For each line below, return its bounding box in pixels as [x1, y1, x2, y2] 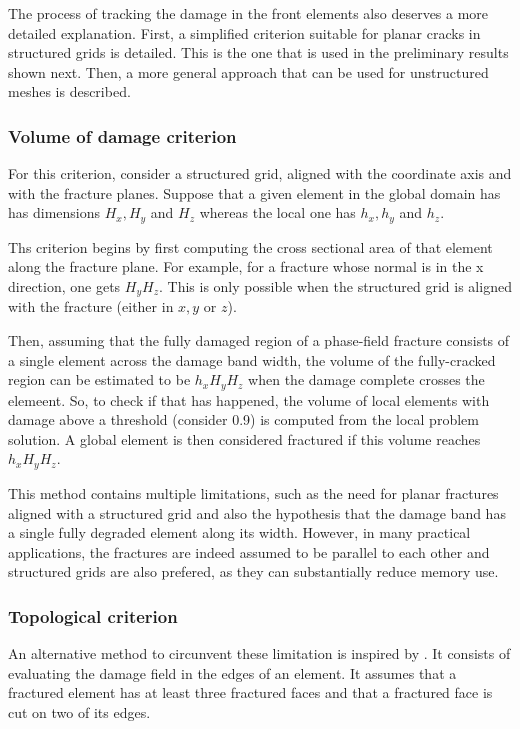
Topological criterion [8, 603, 178, 628]
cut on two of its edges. [8, 701, 151, 722]
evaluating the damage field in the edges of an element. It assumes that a [8, 662, 457, 683]
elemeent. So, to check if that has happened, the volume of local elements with [8, 389, 490, 410]
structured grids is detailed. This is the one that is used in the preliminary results [8, 42, 509, 63]
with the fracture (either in [8, 296, 174, 317]
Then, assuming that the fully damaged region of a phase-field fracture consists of [8, 330, 510, 351]
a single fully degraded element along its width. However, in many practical [8, 522, 471, 543]
